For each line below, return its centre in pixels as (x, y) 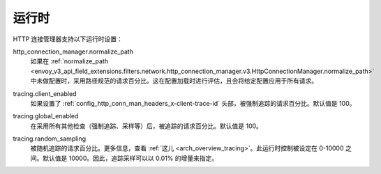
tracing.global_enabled (46, 116)
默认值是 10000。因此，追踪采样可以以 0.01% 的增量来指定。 (130, 158)
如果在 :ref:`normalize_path (69, 61)
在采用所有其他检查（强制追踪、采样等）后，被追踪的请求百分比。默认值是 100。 (147, 126)
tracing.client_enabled (45, 93)
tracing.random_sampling (50, 139)
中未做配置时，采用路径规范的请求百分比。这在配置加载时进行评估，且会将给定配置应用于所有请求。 (174, 81)
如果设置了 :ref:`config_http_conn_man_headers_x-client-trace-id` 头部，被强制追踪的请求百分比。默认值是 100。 (193, 103)
